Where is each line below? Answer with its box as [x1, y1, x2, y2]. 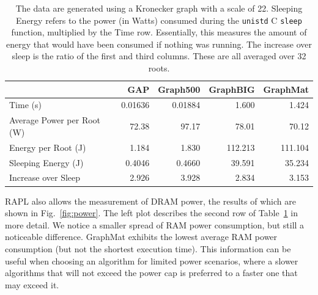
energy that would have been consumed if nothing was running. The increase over [6, 37, 312, 50]
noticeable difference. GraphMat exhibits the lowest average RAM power [5, 230, 278, 243]
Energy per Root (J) [9, 140, 86, 153]
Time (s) [9, 98, 42, 111]
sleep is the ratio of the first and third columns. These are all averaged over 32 [12, 49, 306, 62]
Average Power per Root [9, 114, 101, 126]
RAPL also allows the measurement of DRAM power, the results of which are [5, 194, 296, 207]
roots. [148, 62, 170, 75]
